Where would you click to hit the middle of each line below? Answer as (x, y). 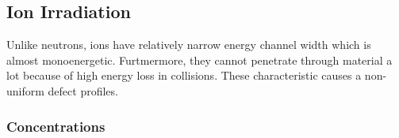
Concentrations (56, 126)
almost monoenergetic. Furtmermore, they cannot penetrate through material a (199, 60)
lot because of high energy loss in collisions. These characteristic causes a (184, 75)
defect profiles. (83, 90)
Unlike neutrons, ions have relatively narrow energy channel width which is (189, 45)
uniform (25, 90)
